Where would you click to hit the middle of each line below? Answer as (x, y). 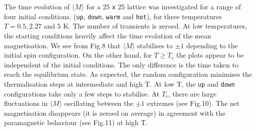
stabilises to (155, 45)
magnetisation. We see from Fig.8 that (62, 45)
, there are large (192, 93)
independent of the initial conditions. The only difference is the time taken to (121, 64)
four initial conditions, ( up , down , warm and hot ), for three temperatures (113, 16)
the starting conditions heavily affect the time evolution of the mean (108, 35)
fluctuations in (26, 103)
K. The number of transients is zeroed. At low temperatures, (155, 26)
